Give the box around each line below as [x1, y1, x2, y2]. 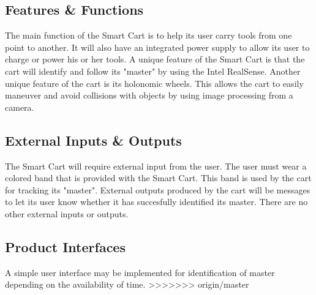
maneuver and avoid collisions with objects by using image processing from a [5, 89, 293, 102]
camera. [5, 100, 34, 113]
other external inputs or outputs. [5, 207, 129, 220]
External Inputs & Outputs [5, 130, 182, 149]
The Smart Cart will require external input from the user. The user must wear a [5, 159, 307, 172]
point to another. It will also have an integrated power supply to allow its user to [5, 40, 310, 53]
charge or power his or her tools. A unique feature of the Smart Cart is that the [5, 53, 305, 65]
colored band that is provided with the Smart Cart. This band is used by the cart [5, 171, 312, 184]
